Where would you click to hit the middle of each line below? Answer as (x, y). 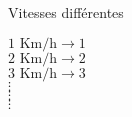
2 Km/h (32, 58)
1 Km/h (32, 43)
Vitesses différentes (66, 12)
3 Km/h (32, 73)
